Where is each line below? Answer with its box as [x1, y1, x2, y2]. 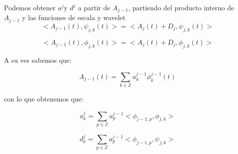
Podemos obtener [4, 2, 56, 12]
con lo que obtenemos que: [4, 94, 83, 104]
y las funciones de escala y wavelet [22, 12, 126, 23]
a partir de [78, 2, 110, 12]
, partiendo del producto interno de [128, 2, 235, 12]
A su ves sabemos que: [4, 54, 72, 65]
